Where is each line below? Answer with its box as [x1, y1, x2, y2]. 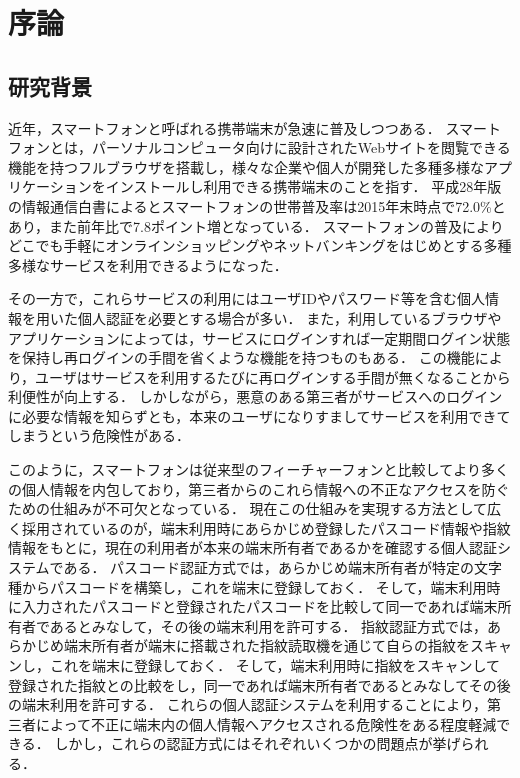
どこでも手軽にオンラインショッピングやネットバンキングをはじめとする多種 [8, 235, 512, 256]
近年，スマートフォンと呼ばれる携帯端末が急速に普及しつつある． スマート [8, 117, 501, 138]
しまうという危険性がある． [8, 425, 190, 446]
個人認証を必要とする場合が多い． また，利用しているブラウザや [77, 307, 502, 328]
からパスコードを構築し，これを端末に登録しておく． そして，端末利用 [21, 576, 487, 597]
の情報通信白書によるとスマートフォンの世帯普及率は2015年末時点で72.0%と [8, 195, 506, 216]
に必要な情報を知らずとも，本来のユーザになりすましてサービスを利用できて [8, 405, 511, 426]
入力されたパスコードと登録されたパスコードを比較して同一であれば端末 [21, 596, 498, 617]
